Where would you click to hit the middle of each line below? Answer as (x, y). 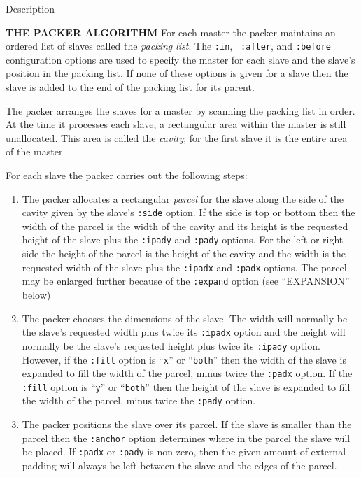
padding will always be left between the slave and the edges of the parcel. (179, 465)
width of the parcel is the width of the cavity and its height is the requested (185, 226)
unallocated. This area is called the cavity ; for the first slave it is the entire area (177, 137)
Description (30, 8)
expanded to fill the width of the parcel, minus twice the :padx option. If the (187, 373)
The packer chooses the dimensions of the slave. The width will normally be (185, 318)
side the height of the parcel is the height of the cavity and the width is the (184, 254)
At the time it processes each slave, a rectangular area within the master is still (176, 124)
